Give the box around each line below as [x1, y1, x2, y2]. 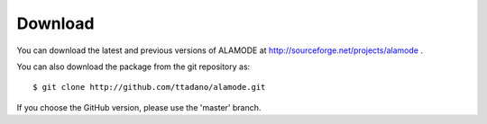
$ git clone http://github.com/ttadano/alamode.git [32, 82, 266, 93]
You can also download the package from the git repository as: [16, 61, 251, 72]
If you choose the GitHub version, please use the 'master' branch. [16, 102, 262, 112]
